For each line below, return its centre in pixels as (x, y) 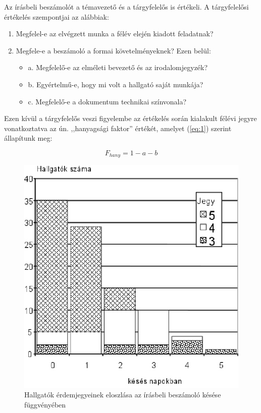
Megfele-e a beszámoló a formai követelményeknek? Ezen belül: (113, 50)
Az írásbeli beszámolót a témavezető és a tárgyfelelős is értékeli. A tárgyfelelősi (126, 7)
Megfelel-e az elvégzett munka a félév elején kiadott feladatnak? (115, 34)
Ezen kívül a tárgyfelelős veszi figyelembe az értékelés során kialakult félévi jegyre (130, 118)
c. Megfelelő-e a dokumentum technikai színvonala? (107, 101)
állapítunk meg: (28, 138)
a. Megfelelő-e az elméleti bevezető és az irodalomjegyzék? (118, 67)
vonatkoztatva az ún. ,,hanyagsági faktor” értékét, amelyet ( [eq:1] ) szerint (118, 128)
